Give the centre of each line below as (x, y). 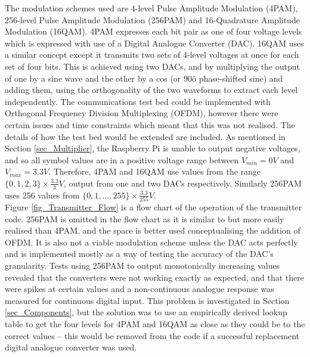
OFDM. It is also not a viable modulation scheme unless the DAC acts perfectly (151, 242)
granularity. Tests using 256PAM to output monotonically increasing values (142, 266)
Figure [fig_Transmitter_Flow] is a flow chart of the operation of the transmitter (154, 207)
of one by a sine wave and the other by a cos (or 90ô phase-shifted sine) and (144, 78)
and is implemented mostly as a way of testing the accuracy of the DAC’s (139, 254)
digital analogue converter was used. (71, 347)
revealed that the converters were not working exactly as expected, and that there (155, 277)
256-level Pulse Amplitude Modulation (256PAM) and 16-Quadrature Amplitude (152, 19)
